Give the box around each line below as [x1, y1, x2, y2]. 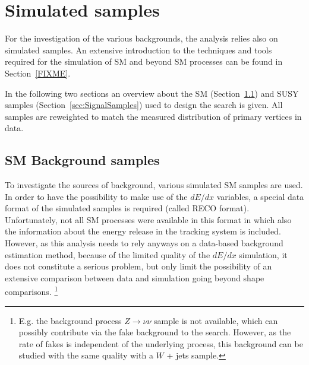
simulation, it [239, 248, 288, 261]
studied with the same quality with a [18, 349, 153, 361]
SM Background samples [5, 151, 160, 169]
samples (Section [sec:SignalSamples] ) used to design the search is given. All [5, 99, 283, 111]
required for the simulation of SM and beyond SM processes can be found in [5, 55, 283, 68]
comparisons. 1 [5, 284, 58, 298]
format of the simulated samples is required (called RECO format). [5, 202, 250, 214]
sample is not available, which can [153, 314, 278, 326]
